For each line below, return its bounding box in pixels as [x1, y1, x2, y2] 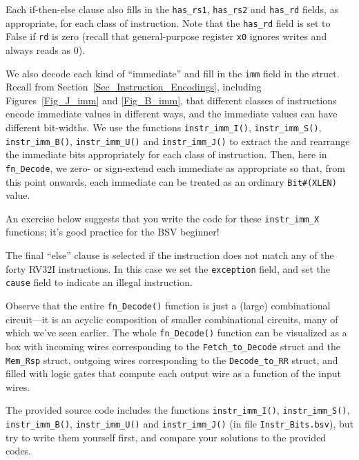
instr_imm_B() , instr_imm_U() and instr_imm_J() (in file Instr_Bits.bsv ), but [6, 416, 353, 431]
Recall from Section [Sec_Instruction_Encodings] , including [6, 79, 262, 94]
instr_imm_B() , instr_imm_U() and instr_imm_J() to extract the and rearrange [6, 133, 350, 148]
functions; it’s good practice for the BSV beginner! [6, 224, 220, 239]
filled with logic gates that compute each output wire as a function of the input [6, 366, 341, 381]
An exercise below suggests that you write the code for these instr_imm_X [6, 211, 320, 225]
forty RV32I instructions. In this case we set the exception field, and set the [6, 261, 330, 276]
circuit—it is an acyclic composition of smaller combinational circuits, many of [6, 312, 338, 326]
